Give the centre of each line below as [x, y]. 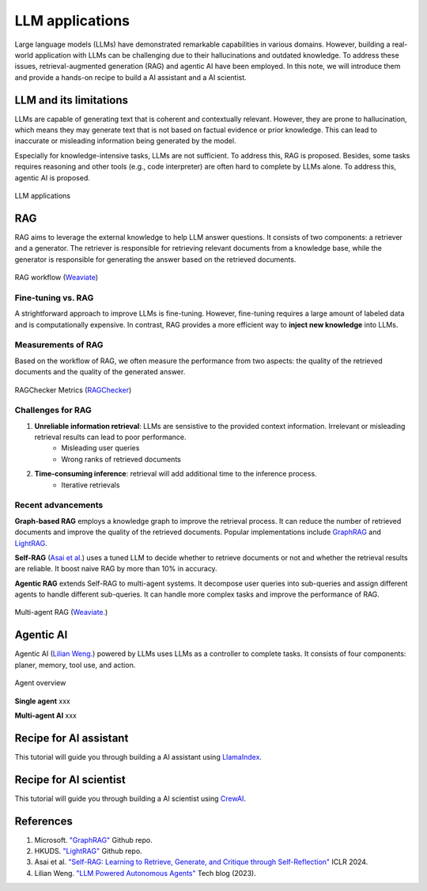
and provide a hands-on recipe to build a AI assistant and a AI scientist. [130, 77]
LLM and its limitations [72, 100]
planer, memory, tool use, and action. [75, 665]
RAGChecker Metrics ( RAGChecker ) [73, 390]
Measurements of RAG [59, 345]
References [43, 821]
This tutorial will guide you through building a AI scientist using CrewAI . [130, 798]
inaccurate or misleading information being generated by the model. [125, 141]
